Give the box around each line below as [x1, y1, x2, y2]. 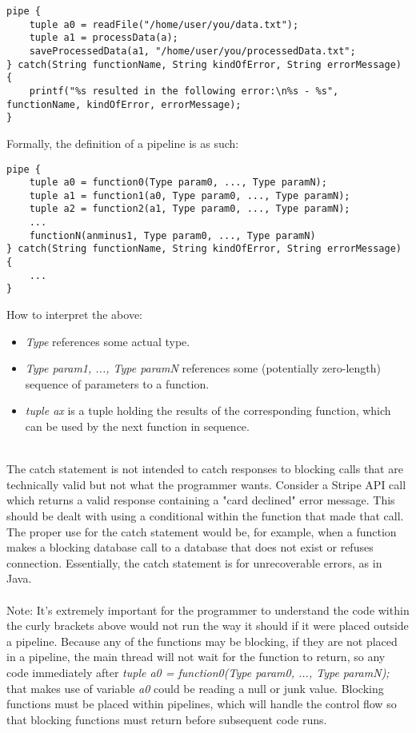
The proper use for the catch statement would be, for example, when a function [6, 523, 397, 540]
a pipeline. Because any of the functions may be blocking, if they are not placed [6, 632, 398, 649]
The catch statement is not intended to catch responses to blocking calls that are [6, 460, 403, 477]
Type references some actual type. [25, 333, 190, 349]
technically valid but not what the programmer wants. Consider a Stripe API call [6, 476, 406, 492]
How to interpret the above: [6, 306, 143, 323]
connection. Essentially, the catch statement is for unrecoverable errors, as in [6, 554, 382, 571]
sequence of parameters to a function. [25, 375, 210, 392]
